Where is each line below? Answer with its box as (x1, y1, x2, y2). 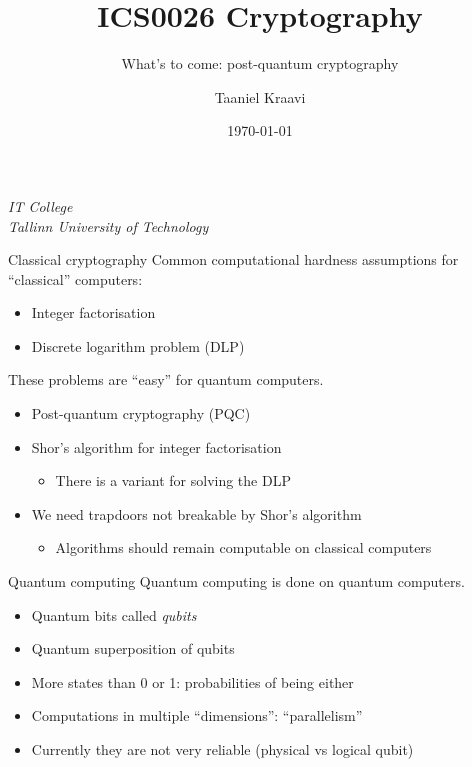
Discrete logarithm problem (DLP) (31, 335, 245, 356)
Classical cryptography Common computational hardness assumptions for (8, 249, 459, 270)
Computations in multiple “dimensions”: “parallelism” (31, 705, 363, 726)
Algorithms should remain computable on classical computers (55, 537, 432, 558)
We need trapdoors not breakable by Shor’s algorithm (31, 503, 362, 524)
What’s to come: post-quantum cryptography (121, 53, 399, 74)
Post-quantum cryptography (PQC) (31, 403, 251, 424)
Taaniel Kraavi (214, 86, 306, 107)
